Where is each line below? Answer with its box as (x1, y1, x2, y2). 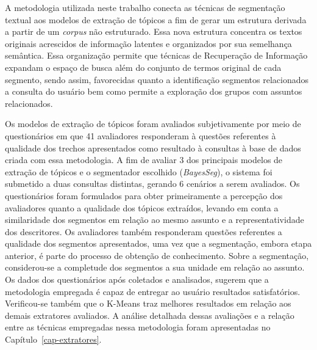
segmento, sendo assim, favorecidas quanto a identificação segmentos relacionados (5, 73, 309, 86)
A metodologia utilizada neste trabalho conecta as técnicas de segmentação (5, 1, 285, 13)
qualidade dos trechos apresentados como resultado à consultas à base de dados (5, 141, 301, 154)
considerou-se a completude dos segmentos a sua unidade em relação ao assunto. (5, 261, 305, 274)
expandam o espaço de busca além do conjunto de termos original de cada (5, 60, 282, 73)
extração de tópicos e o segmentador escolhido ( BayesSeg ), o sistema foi (5, 165, 272, 178)
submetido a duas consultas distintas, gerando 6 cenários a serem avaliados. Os (5, 177, 300, 190)
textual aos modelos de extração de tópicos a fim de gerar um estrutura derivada (5, 13, 307, 26)
